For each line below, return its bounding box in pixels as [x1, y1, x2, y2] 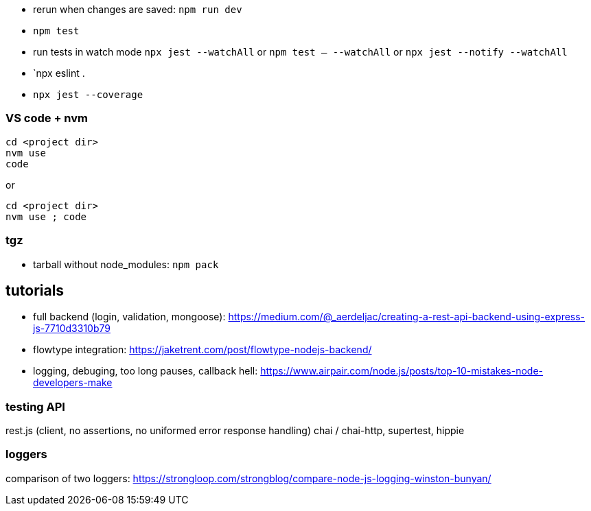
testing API [5, 399, 65, 414]
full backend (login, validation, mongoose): [33, 311, 226, 323]
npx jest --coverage [33, 89, 143, 100]
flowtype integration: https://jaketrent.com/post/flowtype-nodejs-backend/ [33, 344, 372, 356]
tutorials [5, 281, 65, 299]
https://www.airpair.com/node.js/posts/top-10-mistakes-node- [260, 365, 544, 377]
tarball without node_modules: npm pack [33, 258, 219, 270]
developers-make [33, 377, 113, 389]
